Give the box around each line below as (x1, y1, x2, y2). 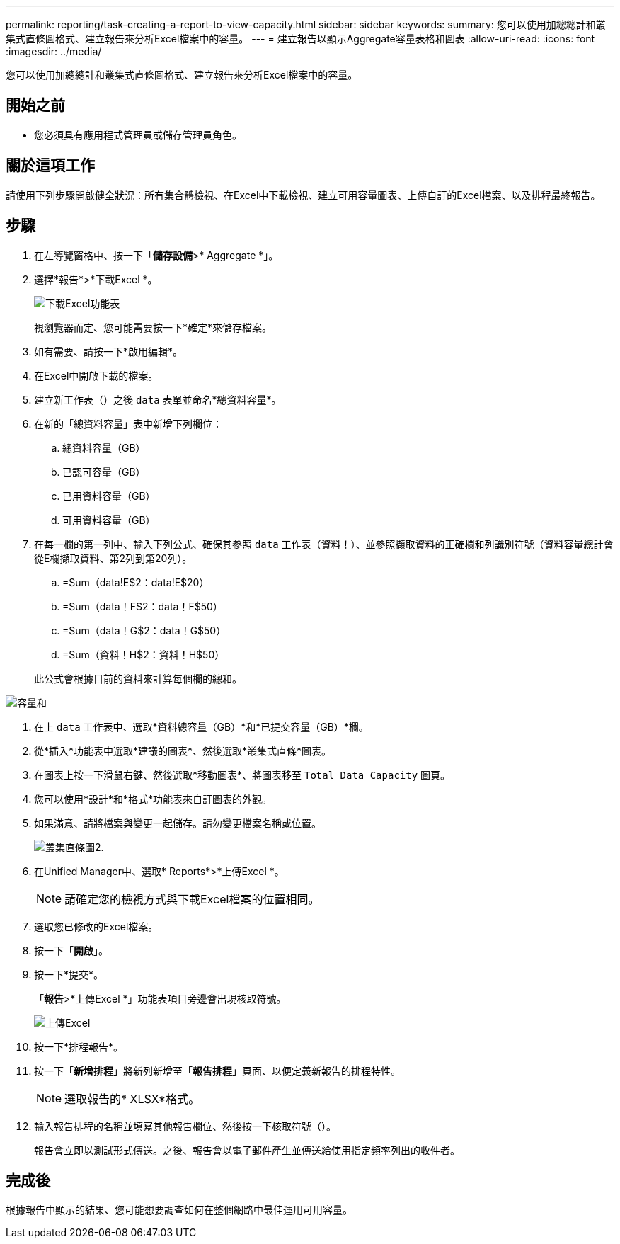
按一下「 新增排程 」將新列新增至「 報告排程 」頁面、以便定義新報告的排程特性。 (34, 1064, 401, 1077)
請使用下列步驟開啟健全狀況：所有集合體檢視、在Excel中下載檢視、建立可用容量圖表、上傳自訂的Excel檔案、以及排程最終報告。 (6, 188, 601, 201)
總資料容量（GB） (62, 441, 146, 454)
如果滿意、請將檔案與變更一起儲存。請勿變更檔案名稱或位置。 (34, 816, 321, 829)
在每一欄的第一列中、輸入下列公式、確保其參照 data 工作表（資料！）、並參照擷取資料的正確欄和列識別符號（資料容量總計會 (34, 537, 614, 550)
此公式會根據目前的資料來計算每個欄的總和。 (34, 672, 242, 685)
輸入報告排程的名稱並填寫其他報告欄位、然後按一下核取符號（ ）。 (34, 1119, 336, 1132)
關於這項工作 (6, 156, 95, 175)
